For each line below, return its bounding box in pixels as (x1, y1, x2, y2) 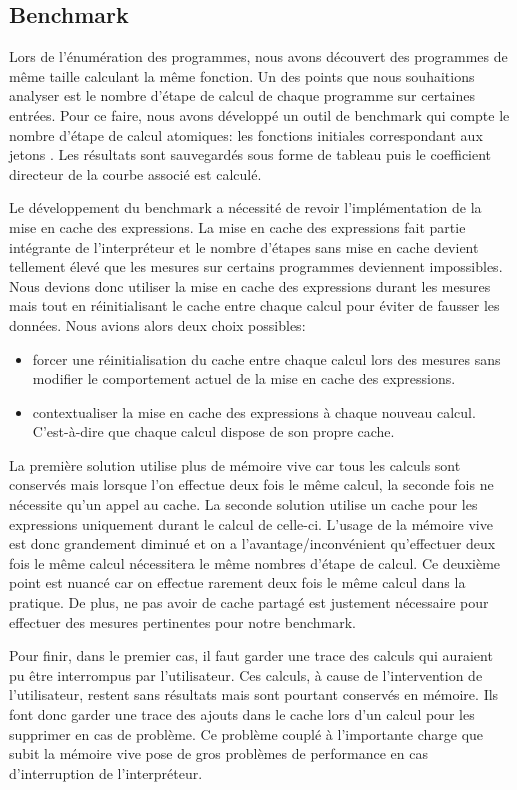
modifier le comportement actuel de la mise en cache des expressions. (32, 368, 456, 389)
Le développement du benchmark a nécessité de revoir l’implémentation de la (9, 197, 482, 218)
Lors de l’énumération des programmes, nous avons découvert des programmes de (9, 46, 508, 67)
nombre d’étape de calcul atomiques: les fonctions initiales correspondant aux (9, 124, 483, 145)
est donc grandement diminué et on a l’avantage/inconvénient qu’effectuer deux (9, 533, 496, 554)
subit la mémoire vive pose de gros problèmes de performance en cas (9, 743, 428, 764)
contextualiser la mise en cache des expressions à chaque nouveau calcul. (32, 401, 476, 422)
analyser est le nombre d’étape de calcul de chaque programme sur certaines (9, 85, 475, 106)
